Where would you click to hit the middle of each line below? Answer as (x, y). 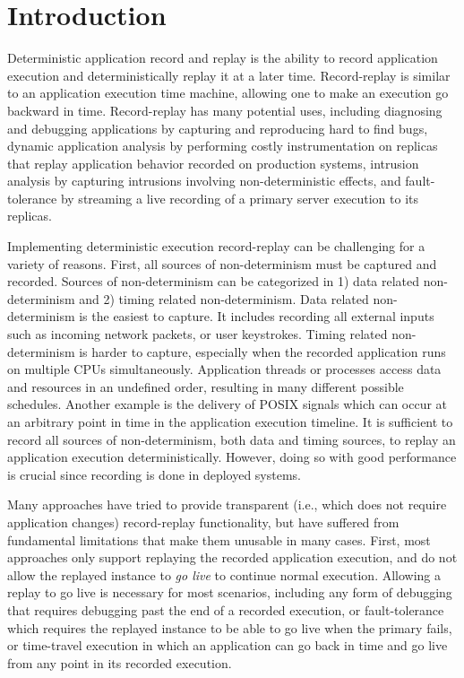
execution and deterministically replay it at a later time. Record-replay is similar (229, 75)
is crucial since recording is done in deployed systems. (154, 474)
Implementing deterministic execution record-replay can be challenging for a (216, 246)
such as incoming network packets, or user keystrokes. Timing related (198, 334)
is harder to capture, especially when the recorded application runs (262, 351)
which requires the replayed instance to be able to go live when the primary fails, (230, 627)
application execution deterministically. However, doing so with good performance (232, 457)
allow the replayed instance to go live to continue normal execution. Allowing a (224, 574)
